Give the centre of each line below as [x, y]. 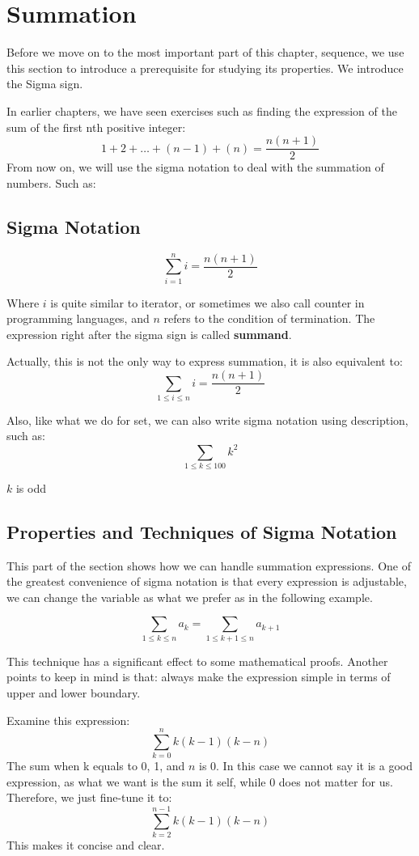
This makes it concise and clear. [86, 845]
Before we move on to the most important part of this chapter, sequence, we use [205, 52]
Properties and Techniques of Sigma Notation [202, 531]
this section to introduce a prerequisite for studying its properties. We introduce [205, 68]
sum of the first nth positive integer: [96, 127]
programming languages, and [78, 318]
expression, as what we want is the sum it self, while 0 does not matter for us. [200, 781]
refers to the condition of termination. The [269, 318]
